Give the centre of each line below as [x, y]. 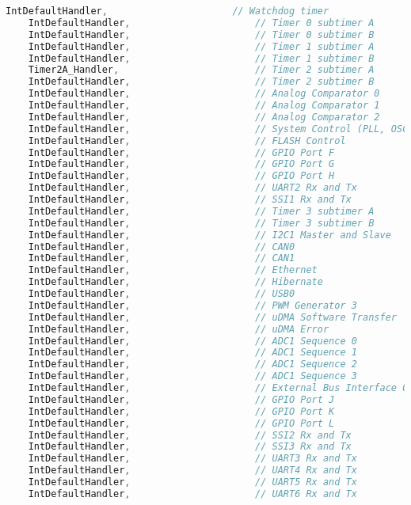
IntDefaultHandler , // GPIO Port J [181, 399]
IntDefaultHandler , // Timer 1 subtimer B [201, 58]
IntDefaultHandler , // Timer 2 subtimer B [201, 82]
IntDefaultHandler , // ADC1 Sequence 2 [192, 365]
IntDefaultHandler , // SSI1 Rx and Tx [190, 199]
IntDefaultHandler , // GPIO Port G [181, 164]
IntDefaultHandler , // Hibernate [175, 282]
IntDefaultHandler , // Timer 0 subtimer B [201, 34]
